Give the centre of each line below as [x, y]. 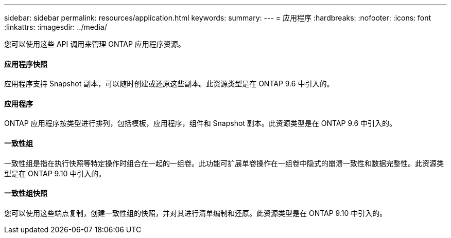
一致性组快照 [26, 193]
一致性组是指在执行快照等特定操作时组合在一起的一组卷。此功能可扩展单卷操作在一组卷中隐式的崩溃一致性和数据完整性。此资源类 [224, 163]
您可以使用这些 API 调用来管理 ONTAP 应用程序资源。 [95, 44]
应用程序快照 [26, 64]
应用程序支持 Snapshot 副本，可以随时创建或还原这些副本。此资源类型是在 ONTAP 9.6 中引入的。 [169, 84]
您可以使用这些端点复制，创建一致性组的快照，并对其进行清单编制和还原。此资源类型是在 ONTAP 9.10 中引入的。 [196, 213]
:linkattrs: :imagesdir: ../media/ [56, 27]
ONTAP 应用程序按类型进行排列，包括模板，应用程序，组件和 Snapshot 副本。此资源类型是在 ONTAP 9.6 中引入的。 [201, 123]
